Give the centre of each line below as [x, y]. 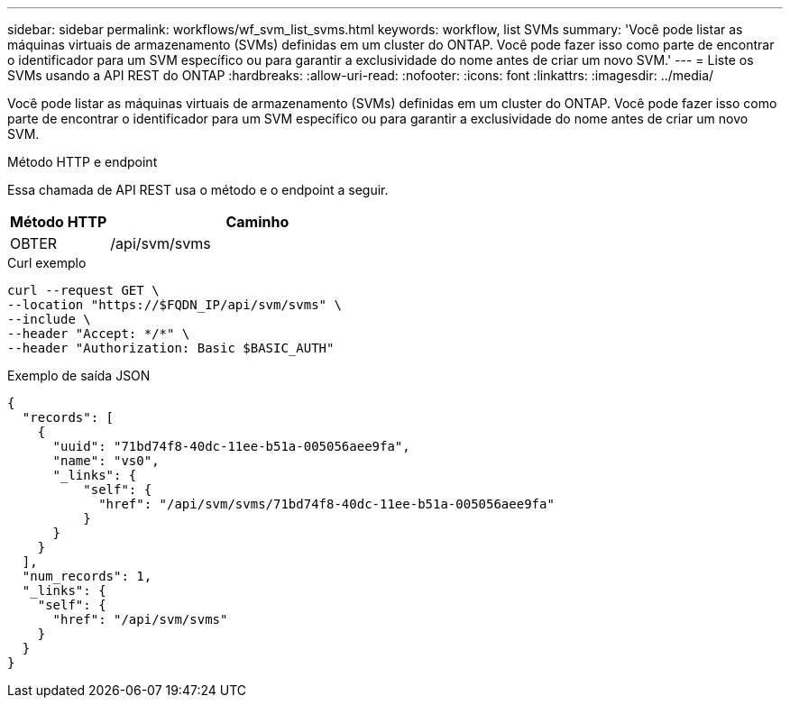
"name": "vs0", [106, 461]
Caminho [257, 222]
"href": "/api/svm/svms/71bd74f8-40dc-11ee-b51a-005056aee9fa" [326, 504]
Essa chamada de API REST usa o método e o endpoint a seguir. [198, 190]
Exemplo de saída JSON [79, 375]
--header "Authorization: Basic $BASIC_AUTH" [171, 348]
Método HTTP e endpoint [83, 162]
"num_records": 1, [87, 576]
